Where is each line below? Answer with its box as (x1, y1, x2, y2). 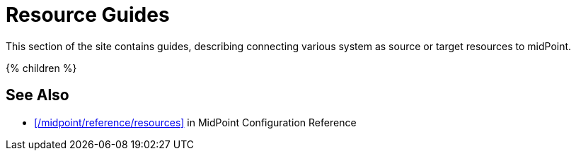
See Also (6, 86, 69, 104)
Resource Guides (6, 3, 170, 27)
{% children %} (6, 61, 77, 74)
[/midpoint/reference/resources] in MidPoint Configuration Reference (34, 116, 357, 128)
